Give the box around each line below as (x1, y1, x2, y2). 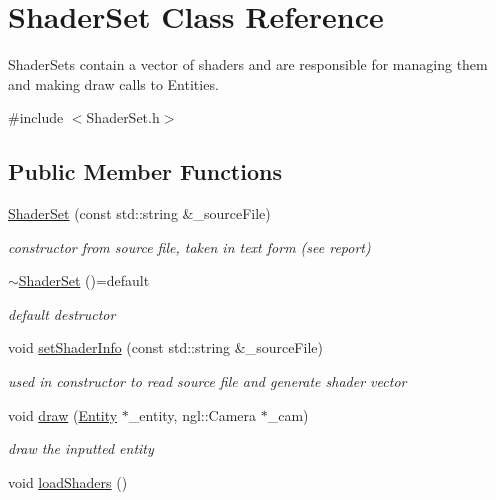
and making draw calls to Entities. (8, 73, 219, 94)
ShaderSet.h (86, 107, 160, 128)
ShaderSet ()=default (18, 270, 150, 291)
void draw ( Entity (8, 404, 118, 425)
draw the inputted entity (8, 438, 154, 459)
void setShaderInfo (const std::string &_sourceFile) (8, 337, 323, 358)
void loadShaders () (8, 471, 128, 492)
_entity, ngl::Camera (128, 404, 257, 425)
